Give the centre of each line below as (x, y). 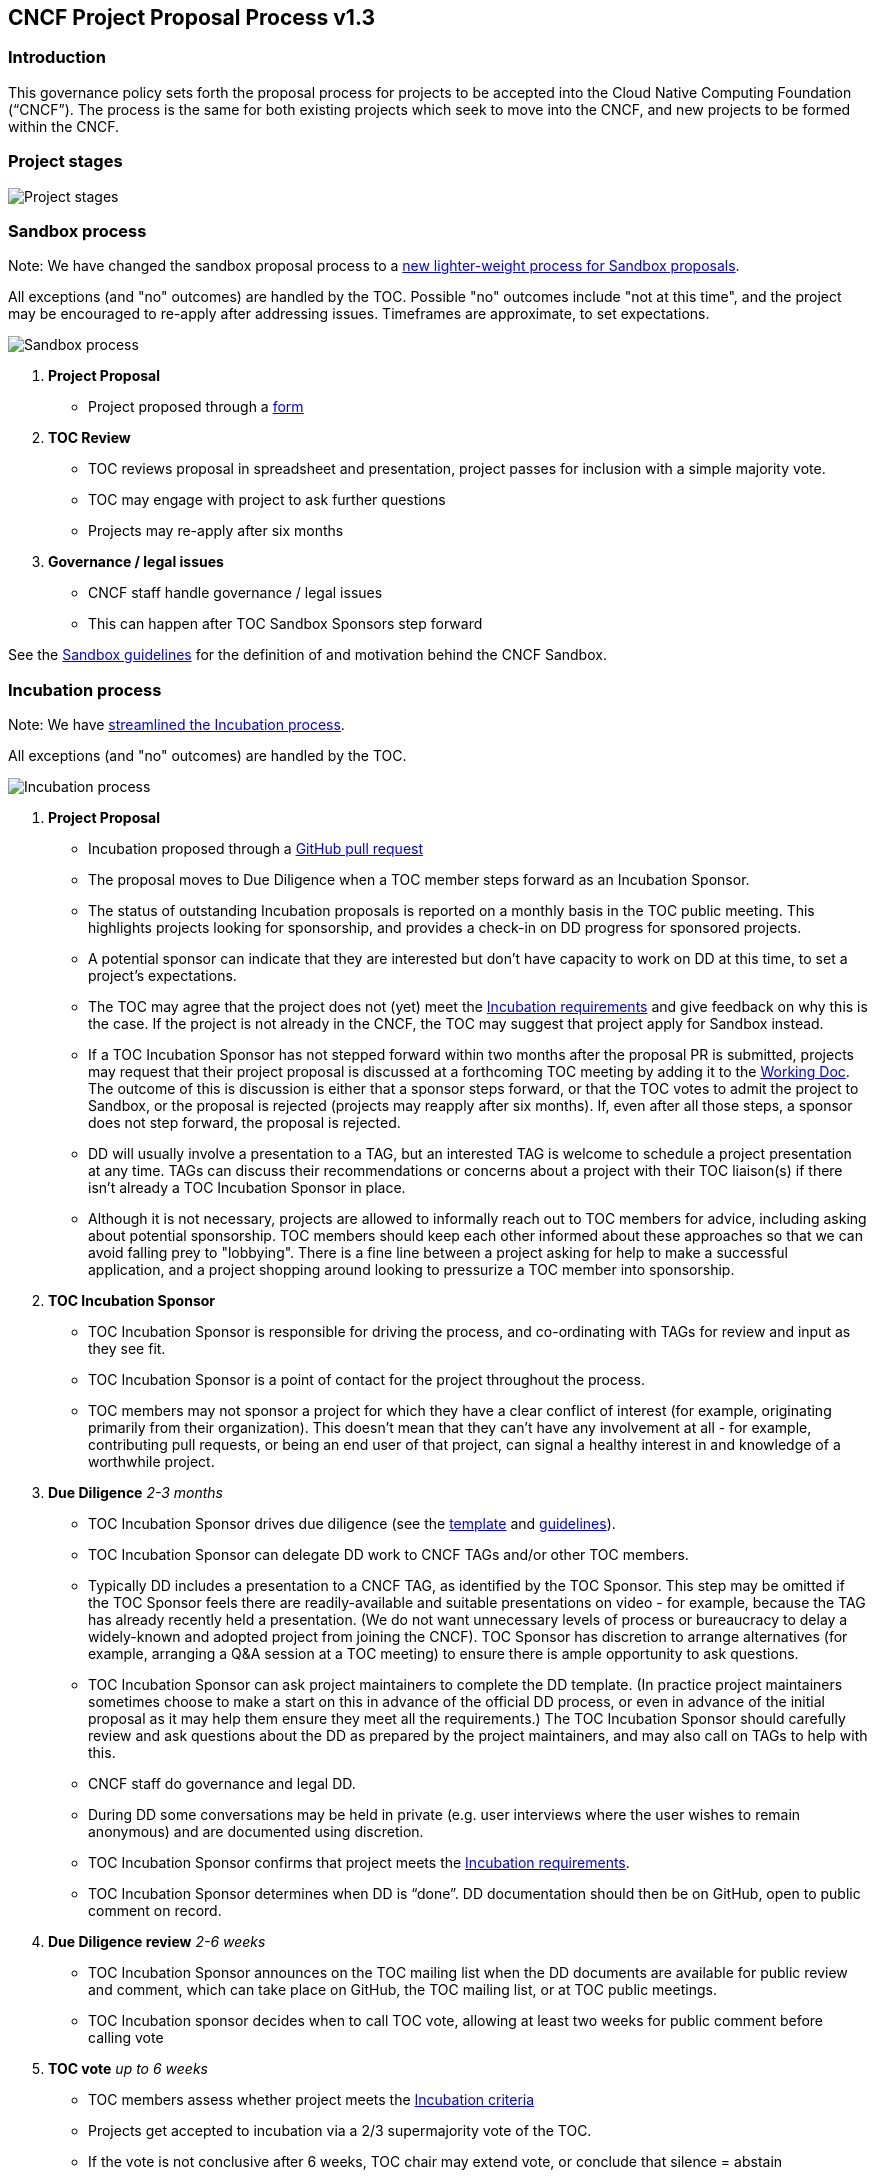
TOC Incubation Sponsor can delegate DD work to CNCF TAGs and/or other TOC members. (388, 1555)
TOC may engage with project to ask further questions (267, 500)
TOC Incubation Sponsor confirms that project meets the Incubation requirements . (359, 1863)
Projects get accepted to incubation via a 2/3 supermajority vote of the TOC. (340, 2131)
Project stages (65, 161)
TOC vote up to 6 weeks (128, 2069)
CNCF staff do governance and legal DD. (222, 1784)
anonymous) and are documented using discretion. (256, 1832)
